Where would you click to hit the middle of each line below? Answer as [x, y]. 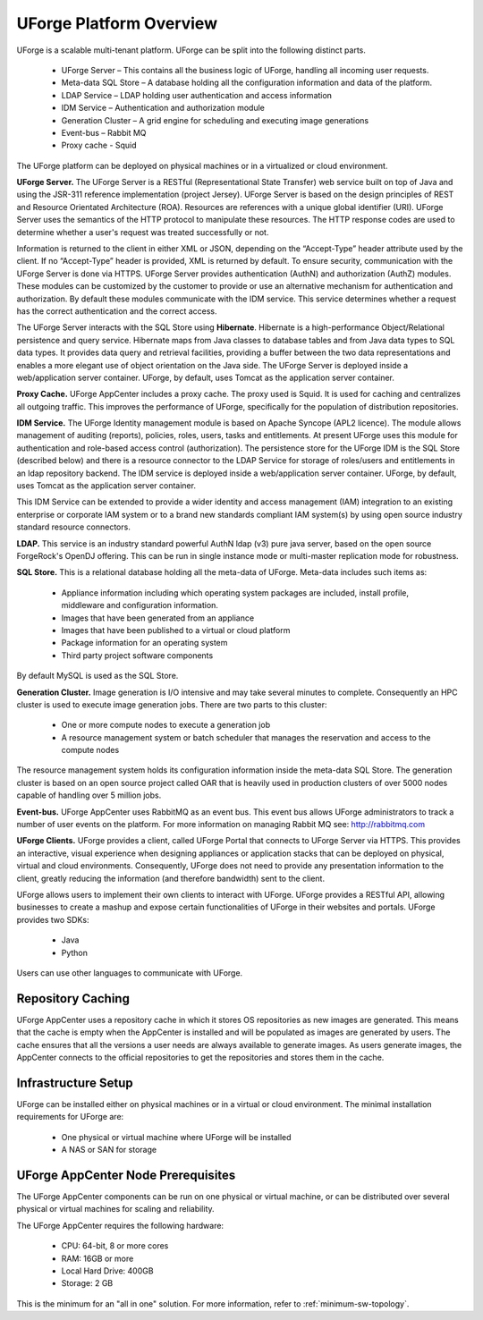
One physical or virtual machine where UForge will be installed [176, 1137]
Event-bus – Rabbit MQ [104, 132]
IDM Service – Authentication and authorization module [163, 108]
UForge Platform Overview [117, 23]
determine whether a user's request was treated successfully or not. [143, 232]
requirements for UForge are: [70, 1117]
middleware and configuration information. [140, 605]
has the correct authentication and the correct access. [117, 311]
